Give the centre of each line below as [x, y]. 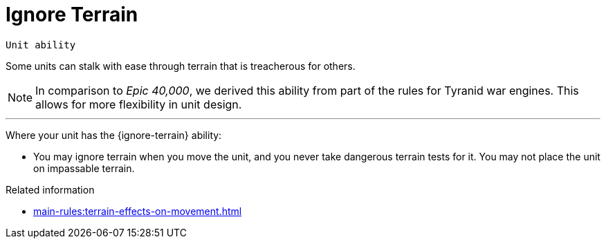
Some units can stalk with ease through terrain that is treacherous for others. [181, 66]
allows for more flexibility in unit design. [139, 104]
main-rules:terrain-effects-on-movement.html [138, 211]
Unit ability [41, 45]
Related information [50, 189]
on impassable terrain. [84, 168]
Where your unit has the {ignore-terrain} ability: [114, 135]
